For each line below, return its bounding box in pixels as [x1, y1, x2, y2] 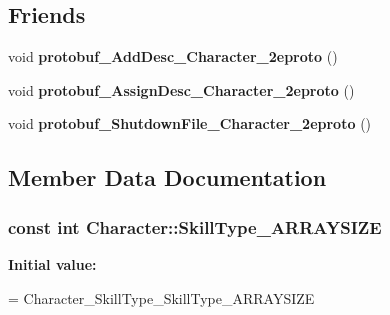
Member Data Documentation [8, 162, 327, 193]
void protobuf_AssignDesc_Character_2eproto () [8, 79, 355, 100]
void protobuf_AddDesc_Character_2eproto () [8, 46, 338, 67]
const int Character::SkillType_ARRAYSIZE [8, 214, 382, 239]
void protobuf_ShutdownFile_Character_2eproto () [8, 113, 372, 134]
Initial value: [8, 253, 97, 274]
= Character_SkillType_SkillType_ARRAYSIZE [8, 287, 315, 308]
